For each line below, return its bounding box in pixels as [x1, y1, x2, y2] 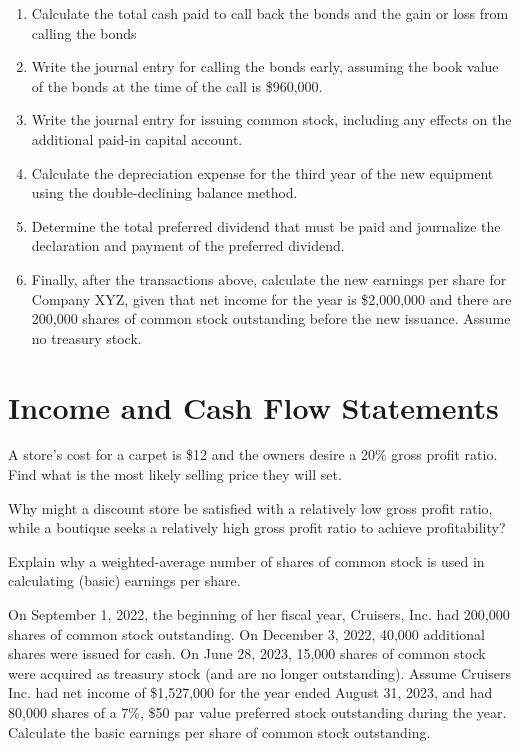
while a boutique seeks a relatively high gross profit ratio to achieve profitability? [8, 517, 506, 538]
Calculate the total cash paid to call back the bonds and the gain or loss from [31, 3, 509, 23]
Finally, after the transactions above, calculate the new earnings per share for [31, 268, 507, 289]
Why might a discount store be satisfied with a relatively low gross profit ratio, [8, 497, 493, 518]
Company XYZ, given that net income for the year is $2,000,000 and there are [31, 288, 512, 309]
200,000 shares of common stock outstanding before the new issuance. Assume [31, 308, 511, 329]
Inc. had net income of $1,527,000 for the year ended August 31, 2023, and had [8, 682, 493, 703]
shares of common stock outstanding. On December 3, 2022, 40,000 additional [8, 623, 485, 644]
